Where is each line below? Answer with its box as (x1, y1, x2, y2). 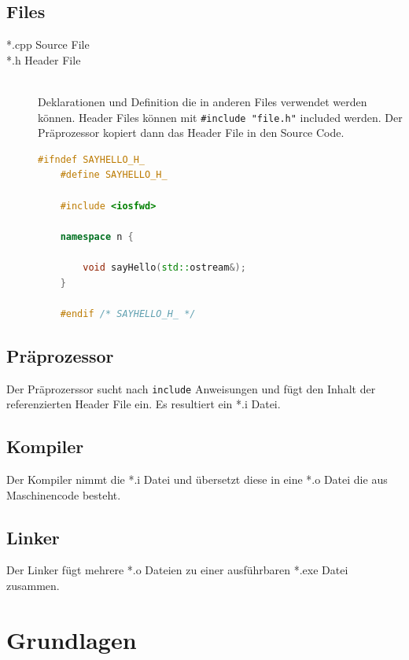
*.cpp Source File (6, 36, 90, 53)
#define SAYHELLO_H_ (60, 169, 168, 181)
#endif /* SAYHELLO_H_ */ (60, 308, 196, 319)
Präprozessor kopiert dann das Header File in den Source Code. (38, 124, 345, 141)
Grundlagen (6, 623, 137, 655)
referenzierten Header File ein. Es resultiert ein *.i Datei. (6, 396, 281, 412)
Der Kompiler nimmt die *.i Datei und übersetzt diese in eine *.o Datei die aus (6, 471, 388, 488)
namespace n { (60, 230, 134, 242)
